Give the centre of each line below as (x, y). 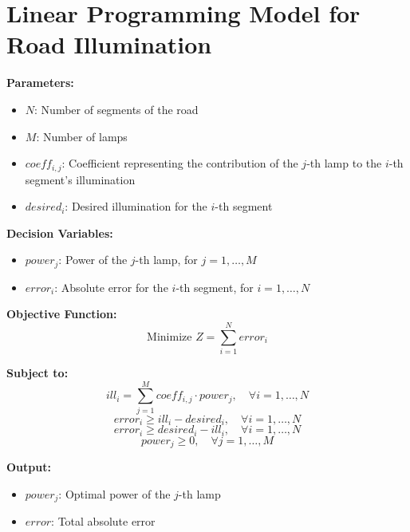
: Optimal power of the (114, 493)
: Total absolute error (103, 521)
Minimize (170, 337)
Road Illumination (109, 44)
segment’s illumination (80, 179)
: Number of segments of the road (116, 109)
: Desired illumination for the (136, 206)
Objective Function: (62, 314)
